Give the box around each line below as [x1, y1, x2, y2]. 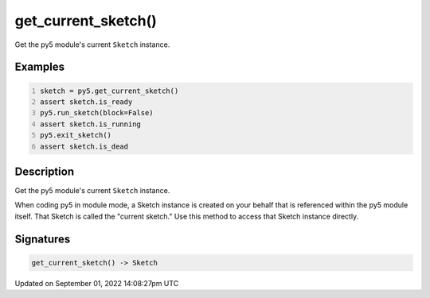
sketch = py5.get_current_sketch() [40, 86, 179, 95]
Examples [14, 60, 65, 74]
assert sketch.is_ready [40, 97, 133, 106]
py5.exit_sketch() [40, 131, 111, 140]
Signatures [14, 232, 71, 246]
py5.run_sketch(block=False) [40, 108, 154, 118]
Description [14, 164, 75, 178]
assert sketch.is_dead [40, 141, 129, 151]
